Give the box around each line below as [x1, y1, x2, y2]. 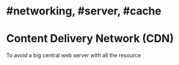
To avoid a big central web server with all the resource [6, 52, 142, 59]
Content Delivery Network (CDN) [6, 32, 174, 46]
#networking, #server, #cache [6, 4, 162, 18]
